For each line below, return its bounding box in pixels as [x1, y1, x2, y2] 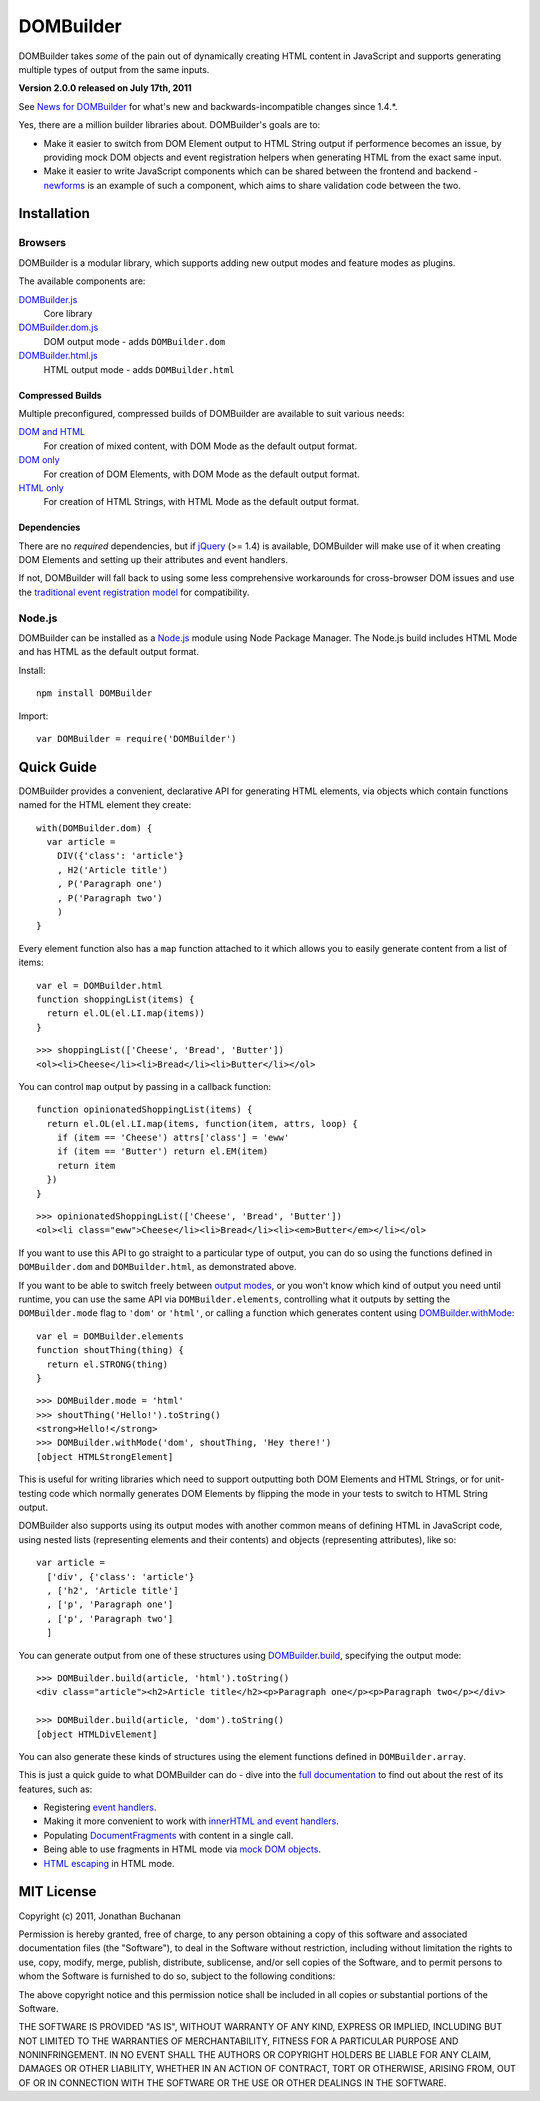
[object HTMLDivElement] [36, 1728, 158, 1740]
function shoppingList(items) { [36, 993, 195, 1005]
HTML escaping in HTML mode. [43, 1857, 175, 1869]
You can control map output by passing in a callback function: [18, 1080, 272, 1092]
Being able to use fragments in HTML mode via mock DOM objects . [43, 1843, 322, 1855]
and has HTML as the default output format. [18, 646, 200, 658]
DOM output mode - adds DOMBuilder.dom [43, 335, 226, 347]
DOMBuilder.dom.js [18, 321, 99, 334]
